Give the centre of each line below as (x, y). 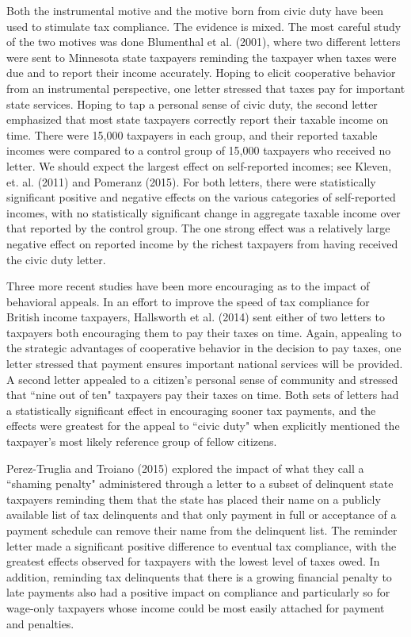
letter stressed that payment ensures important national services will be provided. (205, 364)
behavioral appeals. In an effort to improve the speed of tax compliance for (188, 301)
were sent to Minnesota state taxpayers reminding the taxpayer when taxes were (202, 57)
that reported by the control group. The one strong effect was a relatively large (198, 228)
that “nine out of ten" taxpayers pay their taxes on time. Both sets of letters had (203, 395)
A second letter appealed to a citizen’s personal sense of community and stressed (202, 379)
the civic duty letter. (56, 259)
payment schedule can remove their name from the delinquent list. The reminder (202, 530)
